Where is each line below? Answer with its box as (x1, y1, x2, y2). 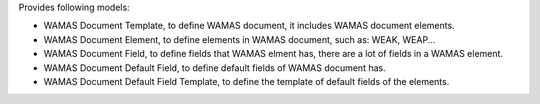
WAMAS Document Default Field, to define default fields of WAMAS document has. (43, 61, 386, 74)
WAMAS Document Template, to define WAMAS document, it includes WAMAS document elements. (43, 20, 455, 32)
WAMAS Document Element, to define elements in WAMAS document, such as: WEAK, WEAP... (43, 33, 436, 45)
